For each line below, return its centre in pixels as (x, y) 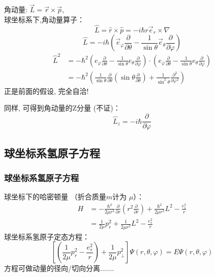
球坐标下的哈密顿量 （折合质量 (55, 197)
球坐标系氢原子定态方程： (47, 236)
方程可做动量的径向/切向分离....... (59, 268)
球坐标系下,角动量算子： (44, 19)
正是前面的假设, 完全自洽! (47, 91)
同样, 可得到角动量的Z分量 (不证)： (62, 108)
